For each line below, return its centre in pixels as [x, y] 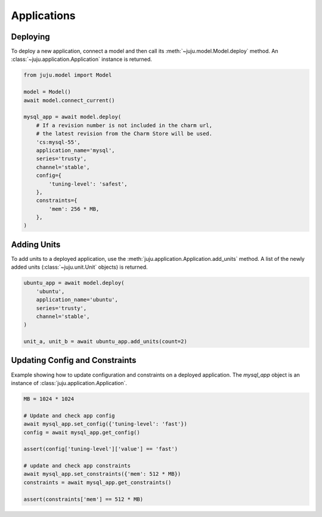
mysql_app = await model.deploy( [72, 117]
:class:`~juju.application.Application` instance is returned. [81, 59]
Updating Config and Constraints [74, 360]
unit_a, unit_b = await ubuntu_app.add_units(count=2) [105, 341]
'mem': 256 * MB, [74, 209]
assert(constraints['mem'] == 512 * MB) [83, 499]
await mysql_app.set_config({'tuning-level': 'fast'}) [105, 424]
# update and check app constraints [77, 466]
